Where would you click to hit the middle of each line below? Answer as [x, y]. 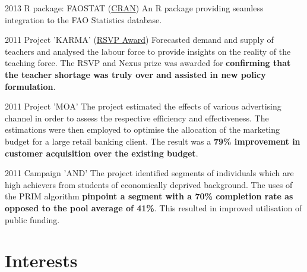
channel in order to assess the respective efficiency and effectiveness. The [137, 118]
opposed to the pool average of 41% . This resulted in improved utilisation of [153, 207]
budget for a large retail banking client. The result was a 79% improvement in [153, 141]
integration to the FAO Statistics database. [83, 19]
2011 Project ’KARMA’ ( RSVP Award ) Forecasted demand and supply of [139, 40]
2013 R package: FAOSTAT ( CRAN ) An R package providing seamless [134, 8]
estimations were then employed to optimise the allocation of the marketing [143, 129]
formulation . [30, 86]
